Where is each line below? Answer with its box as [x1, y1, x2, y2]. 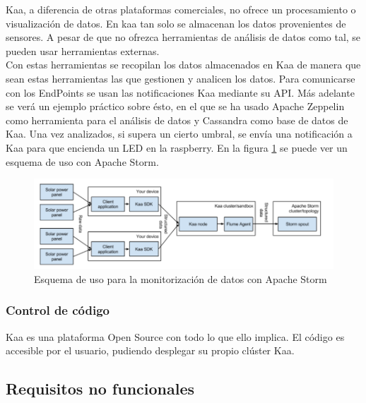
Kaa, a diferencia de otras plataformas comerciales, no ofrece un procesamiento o [6, 2, 356, 16]
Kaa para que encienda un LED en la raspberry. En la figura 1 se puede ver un [6, 140, 348, 155]
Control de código [6, 301, 110, 319]
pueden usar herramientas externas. [6, 43, 160, 58]
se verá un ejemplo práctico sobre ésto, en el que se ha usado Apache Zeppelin [6, 99, 345, 114]
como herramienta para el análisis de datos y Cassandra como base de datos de [6, 112, 348, 127]
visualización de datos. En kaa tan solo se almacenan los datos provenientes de [6, 16, 346, 30]
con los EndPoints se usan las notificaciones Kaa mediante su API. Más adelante [6, 85, 355, 100]
